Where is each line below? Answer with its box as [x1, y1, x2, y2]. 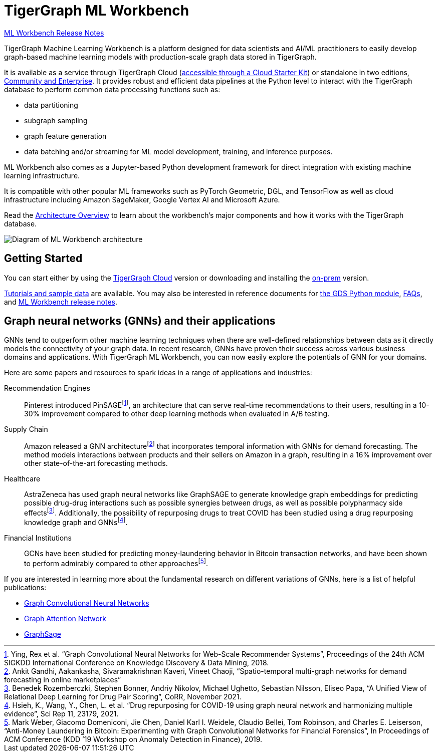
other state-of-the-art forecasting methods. [24, 458, 168, 467]
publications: [4, 583, 47, 592]
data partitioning [24, 100, 78, 109]
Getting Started [4, 252, 83, 265]
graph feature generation [24, 131, 107, 140]
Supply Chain [4, 425, 48, 434]
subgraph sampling [24, 116, 88, 125]
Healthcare [4, 474, 41, 483]
